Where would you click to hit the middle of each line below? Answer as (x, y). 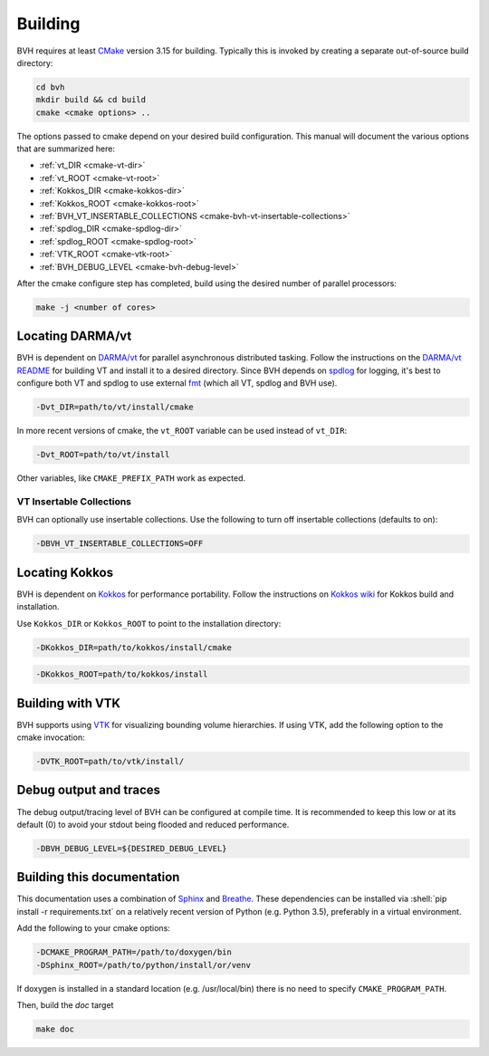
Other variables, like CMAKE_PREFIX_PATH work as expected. (131, 478)
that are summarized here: (66, 149)
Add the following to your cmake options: (94, 928)
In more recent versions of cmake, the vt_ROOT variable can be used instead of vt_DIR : (182, 431)
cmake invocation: (51, 737)
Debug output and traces (89, 790)
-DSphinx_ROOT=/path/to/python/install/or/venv (143, 965)
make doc (55, 1029)
